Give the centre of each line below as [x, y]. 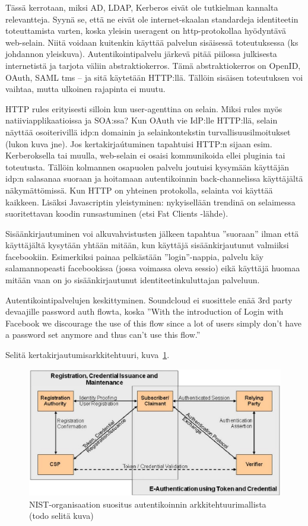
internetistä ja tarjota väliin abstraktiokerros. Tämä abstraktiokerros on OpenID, [153, 65]
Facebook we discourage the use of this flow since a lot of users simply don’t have [153, 323]
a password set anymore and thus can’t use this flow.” [103, 335]
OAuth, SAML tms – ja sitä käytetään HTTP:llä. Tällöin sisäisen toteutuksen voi [154, 77]
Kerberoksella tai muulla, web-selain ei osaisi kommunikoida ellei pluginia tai [145, 155]
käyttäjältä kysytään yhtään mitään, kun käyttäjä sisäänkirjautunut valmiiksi [147, 245]
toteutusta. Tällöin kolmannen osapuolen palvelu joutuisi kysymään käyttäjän [147, 167]
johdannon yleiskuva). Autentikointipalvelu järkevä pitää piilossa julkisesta [141, 54]
